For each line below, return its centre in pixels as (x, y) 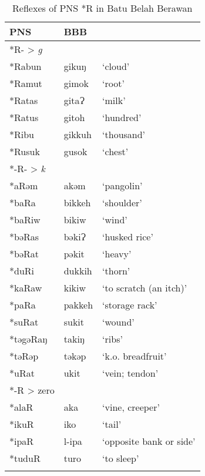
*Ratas (24, 100)
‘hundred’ (122, 117)
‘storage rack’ (130, 305)
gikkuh (78, 134)
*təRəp (24, 356)
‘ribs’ (112, 339)
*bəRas (24, 237)
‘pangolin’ (122, 185)
